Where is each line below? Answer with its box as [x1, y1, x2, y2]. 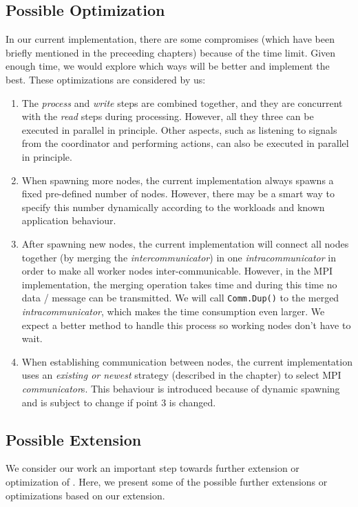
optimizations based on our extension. [6, 488, 165, 502]
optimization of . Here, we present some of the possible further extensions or [6, 474, 328, 488]
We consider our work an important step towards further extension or [6, 461, 299, 475]
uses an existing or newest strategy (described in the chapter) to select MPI [21, 368, 341, 382]
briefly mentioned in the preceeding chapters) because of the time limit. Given [6, 45, 336, 59]
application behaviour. [21, 213, 116, 228]
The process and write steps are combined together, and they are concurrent [21, 95, 343, 110]
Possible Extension [6, 428, 142, 450]
